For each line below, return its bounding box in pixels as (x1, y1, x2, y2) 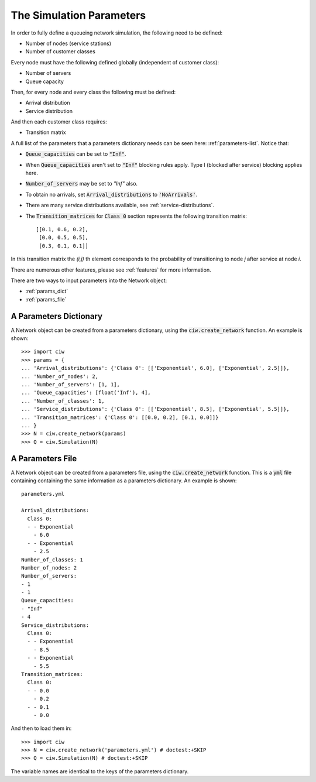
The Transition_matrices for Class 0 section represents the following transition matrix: (25, 212, 247, 219)
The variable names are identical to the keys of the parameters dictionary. (11, 767, 189, 775)
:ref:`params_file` (25, 296, 67, 303)
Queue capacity (25, 78, 64, 85)
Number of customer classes (25, 48, 96, 55)
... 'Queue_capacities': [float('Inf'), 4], (21, 389, 152, 396)
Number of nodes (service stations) (25, 40, 111, 47)
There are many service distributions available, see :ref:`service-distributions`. (25, 202, 215, 209)
